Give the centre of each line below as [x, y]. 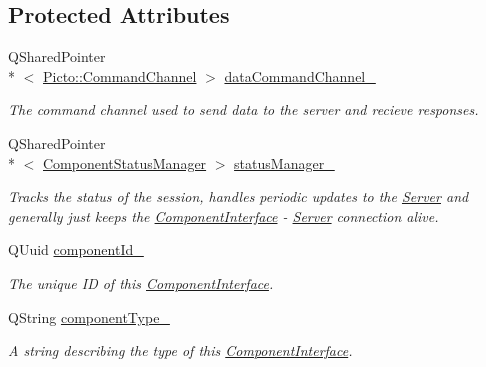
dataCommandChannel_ [300, 75]
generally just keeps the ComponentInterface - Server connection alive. [223, 215]
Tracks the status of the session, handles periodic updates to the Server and [238, 196]
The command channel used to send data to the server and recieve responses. [243, 109]
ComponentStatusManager [125, 162]
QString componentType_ [89, 316]
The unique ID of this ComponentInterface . [141, 282]
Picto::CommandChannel [120, 75]
